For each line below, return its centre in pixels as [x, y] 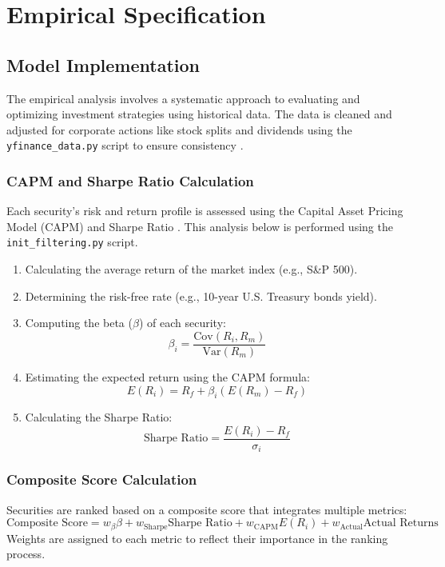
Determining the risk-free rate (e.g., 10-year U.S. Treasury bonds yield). [201, 295]
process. [26, 554]
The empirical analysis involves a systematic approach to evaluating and [183, 98]
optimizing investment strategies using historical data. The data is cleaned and [199, 114]
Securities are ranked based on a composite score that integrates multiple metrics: [207, 509]
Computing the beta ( [79, 323]
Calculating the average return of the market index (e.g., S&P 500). [191, 269]
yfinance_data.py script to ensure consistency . [125, 145]
